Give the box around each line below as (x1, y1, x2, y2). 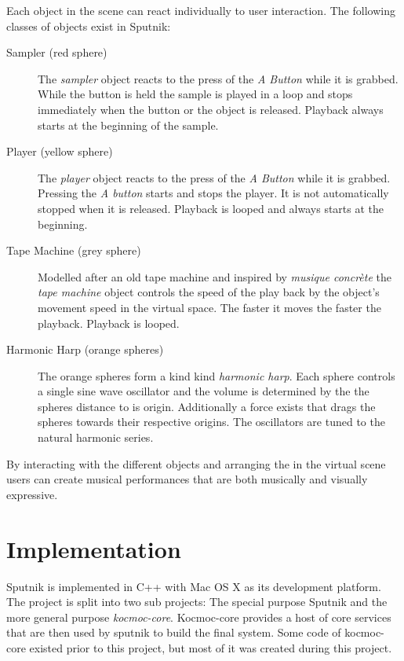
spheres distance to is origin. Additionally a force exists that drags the (38, 398, 376, 414)
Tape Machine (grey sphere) (6, 242, 141, 259)
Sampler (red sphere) (6, 44, 107, 61)
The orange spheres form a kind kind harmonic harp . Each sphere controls (38, 367, 395, 384)
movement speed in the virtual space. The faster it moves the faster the (38, 299, 381, 315)
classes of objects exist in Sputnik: (6, 17, 171, 34)
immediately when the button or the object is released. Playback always (38, 101, 384, 117)
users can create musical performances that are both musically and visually (6, 471, 368, 487)
